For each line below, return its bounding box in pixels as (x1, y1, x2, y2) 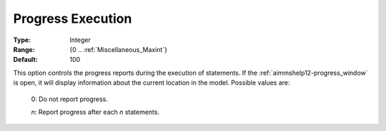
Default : (13, 56, 39, 64)
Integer (69, 36, 91, 44)
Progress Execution (13, 11, 132, 26)
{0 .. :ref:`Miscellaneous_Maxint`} (69, 45, 168, 53)
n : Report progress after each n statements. (31, 108, 160, 116)
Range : (13, 45, 35, 53)
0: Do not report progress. (31, 95, 109, 103)
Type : (13, 36, 31, 44)
